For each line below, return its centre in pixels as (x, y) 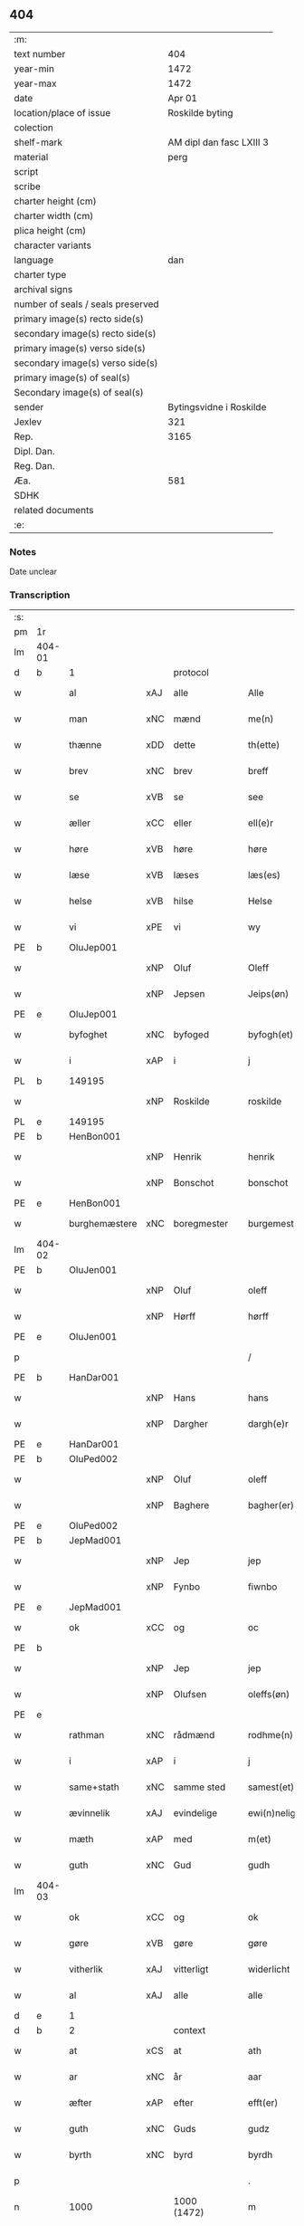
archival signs (43, 289)
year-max (35, 83)
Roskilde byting (200, 112)
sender (29, 406)
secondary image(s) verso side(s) (86, 363)
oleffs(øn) (269, 1695)
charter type (40, 274)
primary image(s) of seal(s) (72, 377)
